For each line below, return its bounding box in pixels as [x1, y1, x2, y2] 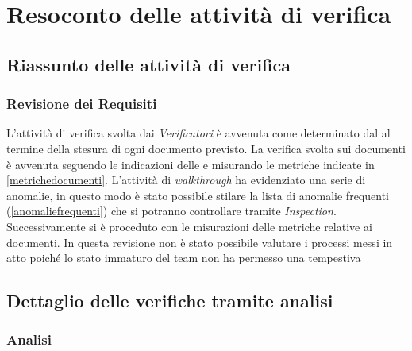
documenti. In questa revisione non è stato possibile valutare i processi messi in [6, 233, 393, 250]
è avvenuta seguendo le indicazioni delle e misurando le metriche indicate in [6, 156, 375, 172]
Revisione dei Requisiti [6, 94, 157, 114]
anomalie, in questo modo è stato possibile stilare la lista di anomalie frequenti [6, 187, 389, 203]
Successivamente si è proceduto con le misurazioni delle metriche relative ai [6, 218, 372, 234]
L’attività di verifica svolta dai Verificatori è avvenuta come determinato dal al [6, 125, 391, 141]
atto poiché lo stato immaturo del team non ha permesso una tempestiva [6, 249, 361, 266]
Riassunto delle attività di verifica [6, 52, 291, 76]
